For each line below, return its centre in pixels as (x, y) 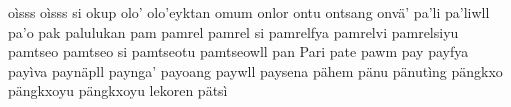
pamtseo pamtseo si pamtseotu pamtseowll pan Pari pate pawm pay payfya (238, 51)
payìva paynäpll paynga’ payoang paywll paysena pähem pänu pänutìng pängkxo (255, 70)
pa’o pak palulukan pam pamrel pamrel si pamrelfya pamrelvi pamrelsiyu (233, 31)
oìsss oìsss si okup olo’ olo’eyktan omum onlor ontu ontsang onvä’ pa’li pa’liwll (249, 12)
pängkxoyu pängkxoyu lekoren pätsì (118, 90)
